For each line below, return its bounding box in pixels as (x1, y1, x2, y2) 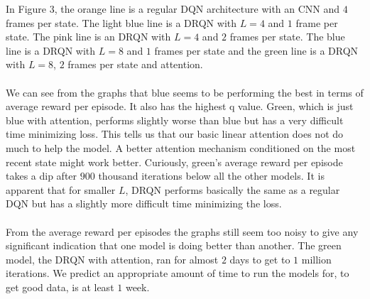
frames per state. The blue (229, 29, 345, 44)
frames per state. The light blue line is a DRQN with (6, 15, 237, 30)
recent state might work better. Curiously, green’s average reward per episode (6, 154, 343, 169)
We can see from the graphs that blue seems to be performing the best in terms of (6, 85, 364, 99)
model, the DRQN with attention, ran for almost (6, 251, 219, 266)
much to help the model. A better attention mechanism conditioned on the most (6, 140, 356, 155)
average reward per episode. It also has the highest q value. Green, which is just (6, 99, 354, 114)
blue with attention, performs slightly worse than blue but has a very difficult (6, 112, 344, 127)
